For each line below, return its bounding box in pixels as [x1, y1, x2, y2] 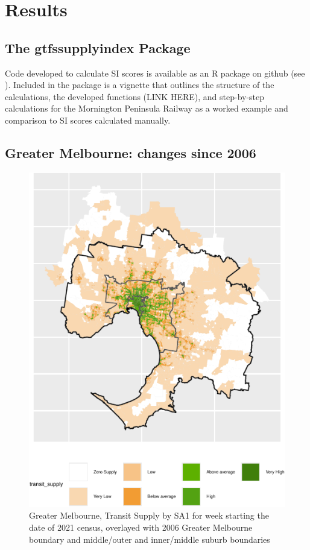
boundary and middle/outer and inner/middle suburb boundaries [29, 533, 270, 545]
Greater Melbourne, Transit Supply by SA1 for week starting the [29, 509, 269, 522]
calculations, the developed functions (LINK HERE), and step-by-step [5, 90, 265, 103]
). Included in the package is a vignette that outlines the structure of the [5, 78, 274, 91]
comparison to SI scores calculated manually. [5, 113, 171, 126]
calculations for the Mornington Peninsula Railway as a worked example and [5, 102, 288, 115]
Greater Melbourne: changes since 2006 [5, 143, 256, 162]
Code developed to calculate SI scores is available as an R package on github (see [5, 66, 305, 79]
